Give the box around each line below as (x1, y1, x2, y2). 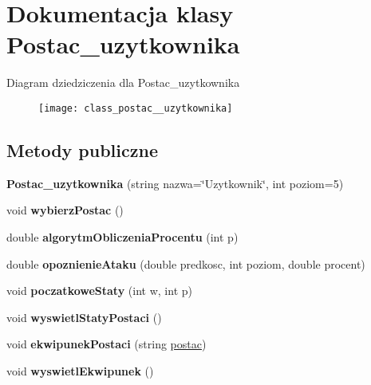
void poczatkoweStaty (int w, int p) (6, 282, 192, 299)
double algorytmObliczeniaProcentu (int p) (6, 228, 239, 245)
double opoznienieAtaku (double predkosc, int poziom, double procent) (6, 255, 365, 272)
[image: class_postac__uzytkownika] (38, 102, 233, 114)
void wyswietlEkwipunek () (6, 362, 154, 379)
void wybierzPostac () (6, 202, 124, 218)
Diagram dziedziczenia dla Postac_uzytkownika (6, 74, 240, 91)
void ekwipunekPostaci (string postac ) (6, 336, 207, 352)
